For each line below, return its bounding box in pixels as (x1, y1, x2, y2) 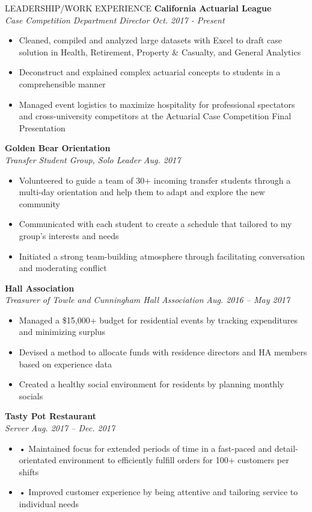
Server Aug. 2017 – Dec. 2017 (5, 422, 115, 434)
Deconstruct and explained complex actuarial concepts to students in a (19, 66, 281, 78)
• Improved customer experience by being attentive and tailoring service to (19, 485, 298, 498)
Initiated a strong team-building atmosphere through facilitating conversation (19, 249, 305, 262)
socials (19, 389, 43, 402)
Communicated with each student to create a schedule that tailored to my (19, 217, 292, 230)
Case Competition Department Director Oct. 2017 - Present (5, 13, 225, 26)
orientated (19, 454, 57, 466)
